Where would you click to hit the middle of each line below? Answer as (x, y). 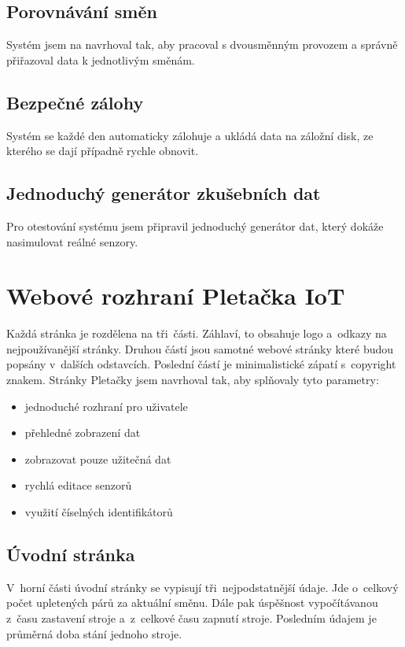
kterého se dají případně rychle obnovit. (103, 151)
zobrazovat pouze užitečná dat (98, 458)
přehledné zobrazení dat (83, 433)
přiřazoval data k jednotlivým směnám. (101, 59)
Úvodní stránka (71, 555)
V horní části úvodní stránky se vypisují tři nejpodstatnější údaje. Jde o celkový (202, 587)
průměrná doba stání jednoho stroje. (94, 633)
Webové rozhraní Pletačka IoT (176, 296)
